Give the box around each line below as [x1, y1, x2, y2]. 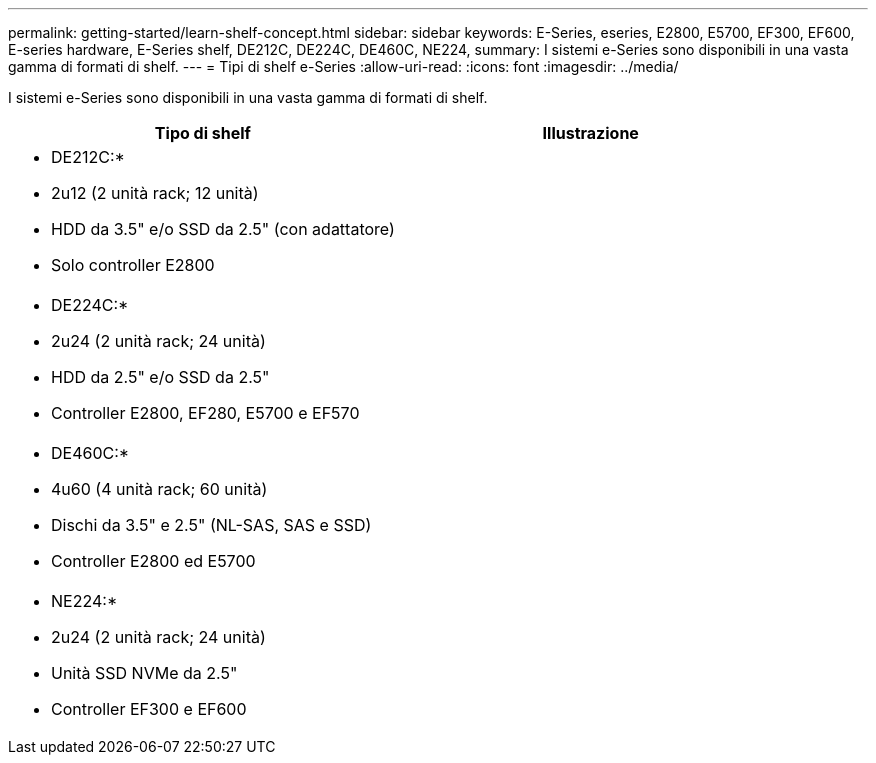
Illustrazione [542, 123, 639, 143]
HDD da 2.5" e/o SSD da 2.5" [51, 367, 270, 387]
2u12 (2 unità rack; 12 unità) [51, 183, 259, 203]
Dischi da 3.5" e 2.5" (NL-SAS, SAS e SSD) [51, 515, 372, 535]
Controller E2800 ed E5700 [51, 551, 256, 571]
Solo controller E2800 [51, 255, 215, 275]
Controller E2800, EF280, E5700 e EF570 [51, 403, 360, 423]
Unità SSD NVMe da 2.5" [51, 663, 238, 683]
